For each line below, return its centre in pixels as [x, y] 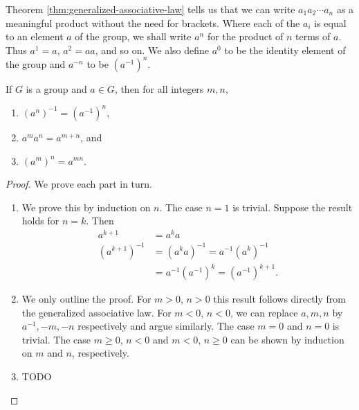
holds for [40, 221]
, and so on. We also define [152, 50]
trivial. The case [56, 339]
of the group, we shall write [133, 36]
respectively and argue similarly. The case [166, 326]
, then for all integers [159, 88]
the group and [36, 63]
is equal [330, 23]
